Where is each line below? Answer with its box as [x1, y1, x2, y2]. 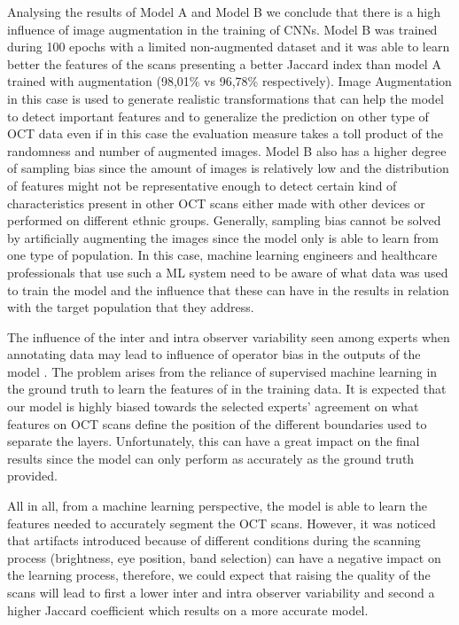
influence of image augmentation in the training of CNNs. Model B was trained [7, 20, 438, 38]
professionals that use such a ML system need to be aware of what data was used [7, 262, 448, 281]
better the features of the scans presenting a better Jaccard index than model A [7, 54, 441, 73]
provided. [7, 466, 58, 485]
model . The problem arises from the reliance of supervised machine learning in [7, 362, 438, 380]
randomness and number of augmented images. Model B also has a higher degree [7, 141, 447, 160]
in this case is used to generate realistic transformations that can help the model [7, 89, 444, 107]
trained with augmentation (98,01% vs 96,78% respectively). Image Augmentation [7, 72, 452, 90]
